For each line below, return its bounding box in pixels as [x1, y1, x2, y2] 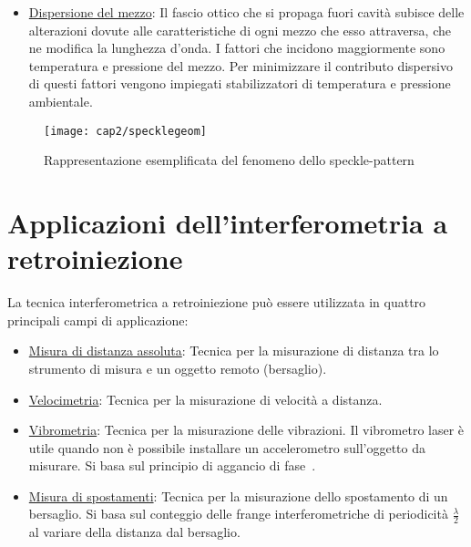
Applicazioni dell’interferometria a [7, 204, 448, 241]
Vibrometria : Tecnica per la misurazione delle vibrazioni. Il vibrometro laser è [28, 420, 465, 439]
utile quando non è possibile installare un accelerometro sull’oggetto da [28, 438, 426, 457]
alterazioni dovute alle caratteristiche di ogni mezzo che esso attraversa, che [28, 20, 451, 39]
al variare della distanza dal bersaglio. [28, 522, 241, 542]
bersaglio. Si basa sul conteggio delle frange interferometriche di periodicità [28, 504, 448, 523]
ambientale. [28, 91, 93, 110]
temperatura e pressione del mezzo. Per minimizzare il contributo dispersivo [28, 56, 453, 75]
